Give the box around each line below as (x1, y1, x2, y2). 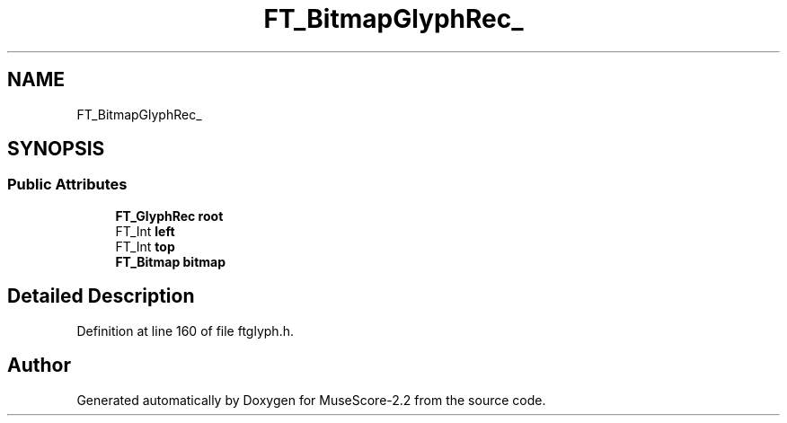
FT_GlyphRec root (115, 207, 224, 224)
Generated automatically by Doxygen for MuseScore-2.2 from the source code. (76, 392, 546, 408)
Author (7, 354, 71, 377)
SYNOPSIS (7, 137, 105, 161)
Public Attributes (7, 175, 128, 194)
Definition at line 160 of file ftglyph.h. (76, 322, 294, 339)
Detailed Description (7, 285, 195, 308)
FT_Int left (115, 223, 175, 239)
